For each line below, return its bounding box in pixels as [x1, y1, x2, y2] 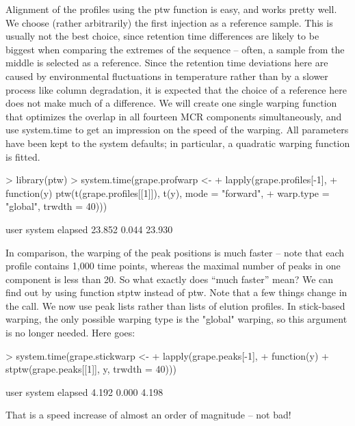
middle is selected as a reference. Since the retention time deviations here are [5, 55, 328, 70]
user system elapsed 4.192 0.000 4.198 [5, 384, 163, 399]
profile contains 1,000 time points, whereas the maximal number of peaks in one [5, 258, 341, 273]
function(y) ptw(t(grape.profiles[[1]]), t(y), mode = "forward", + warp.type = [5, 185, 330, 200]
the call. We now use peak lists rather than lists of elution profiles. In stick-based [5, 298, 345, 312]
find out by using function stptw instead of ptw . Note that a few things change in [5, 285, 347, 299]
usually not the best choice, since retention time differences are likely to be [5, 29, 319, 43]
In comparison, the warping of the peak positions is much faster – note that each [5, 245, 345, 259]
